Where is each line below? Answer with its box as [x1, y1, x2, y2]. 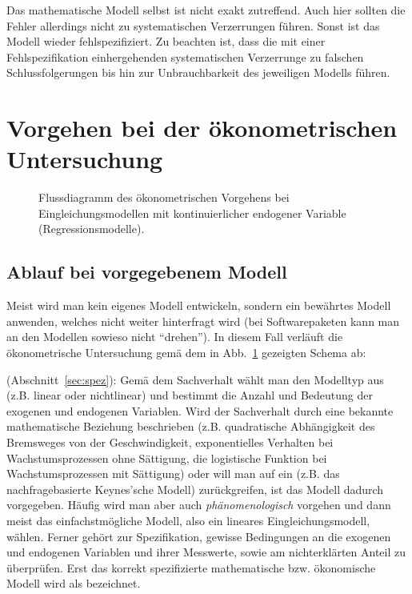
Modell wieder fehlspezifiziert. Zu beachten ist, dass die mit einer [6, 33, 326, 50]
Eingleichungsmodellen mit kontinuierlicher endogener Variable [38, 204, 346, 221]
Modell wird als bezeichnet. [6, 575, 141, 592]
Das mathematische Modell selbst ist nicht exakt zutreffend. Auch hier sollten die [6, 2, 406, 18]
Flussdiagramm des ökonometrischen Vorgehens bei [38, 189, 290, 206]
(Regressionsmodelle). [38, 220, 145, 237]
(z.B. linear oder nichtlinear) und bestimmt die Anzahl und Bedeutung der [6, 387, 373, 403]
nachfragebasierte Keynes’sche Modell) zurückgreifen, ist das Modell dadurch [6, 480, 384, 497]
